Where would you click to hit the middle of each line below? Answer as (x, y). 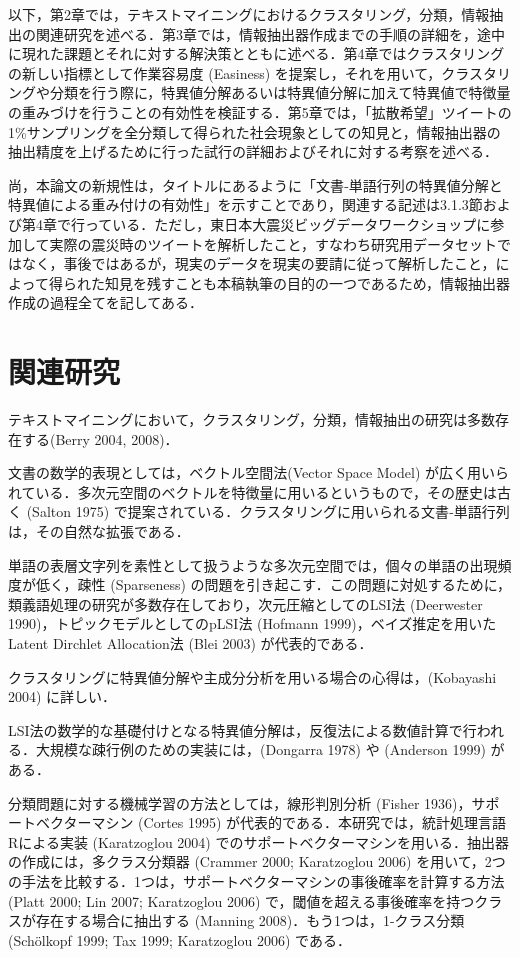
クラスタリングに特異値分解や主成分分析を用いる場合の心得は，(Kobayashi (252, 676)
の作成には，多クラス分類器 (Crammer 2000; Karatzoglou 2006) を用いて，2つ (257, 861)
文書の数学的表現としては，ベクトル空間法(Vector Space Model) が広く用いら (259, 472)
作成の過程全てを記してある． (105, 302)
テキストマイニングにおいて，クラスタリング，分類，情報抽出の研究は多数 (251, 419)
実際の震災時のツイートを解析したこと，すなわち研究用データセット (273, 243)
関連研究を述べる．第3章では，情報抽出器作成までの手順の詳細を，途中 (270, 33)
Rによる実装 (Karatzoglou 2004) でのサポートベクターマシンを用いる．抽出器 (258, 841)
